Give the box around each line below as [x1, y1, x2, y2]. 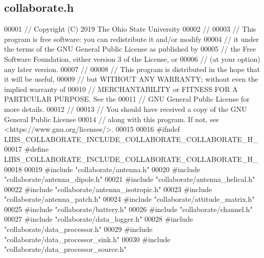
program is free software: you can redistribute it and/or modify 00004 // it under [4, 33, 259, 44]
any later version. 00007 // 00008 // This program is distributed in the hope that [4, 63, 260, 74]
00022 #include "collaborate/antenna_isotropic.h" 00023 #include [4, 183, 212, 194]
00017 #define [4, 144, 49, 154]
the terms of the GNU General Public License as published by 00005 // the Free [4, 43, 256, 54]
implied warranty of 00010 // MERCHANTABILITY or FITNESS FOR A [4, 83, 238, 94]
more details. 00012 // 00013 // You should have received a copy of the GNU [4, 103, 247, 114]
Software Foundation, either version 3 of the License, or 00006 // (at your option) [4, 53, 260, 64]
